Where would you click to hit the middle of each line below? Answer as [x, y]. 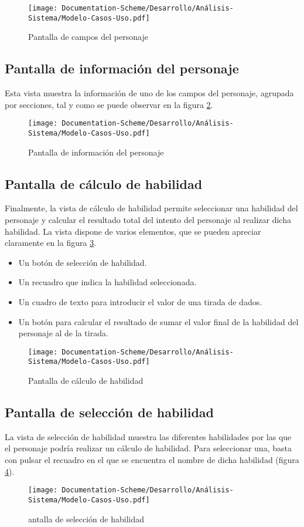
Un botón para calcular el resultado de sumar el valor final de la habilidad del [158, 321]
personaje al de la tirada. [63, 333]
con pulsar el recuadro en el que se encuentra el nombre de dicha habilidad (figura [152, 460]
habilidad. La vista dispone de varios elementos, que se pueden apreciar [133, 231]
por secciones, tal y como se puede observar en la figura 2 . [109, 104]
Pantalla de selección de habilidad [109, 412]
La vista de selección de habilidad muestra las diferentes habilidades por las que [148, 436]
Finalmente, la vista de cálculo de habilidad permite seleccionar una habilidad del [151, 208]
